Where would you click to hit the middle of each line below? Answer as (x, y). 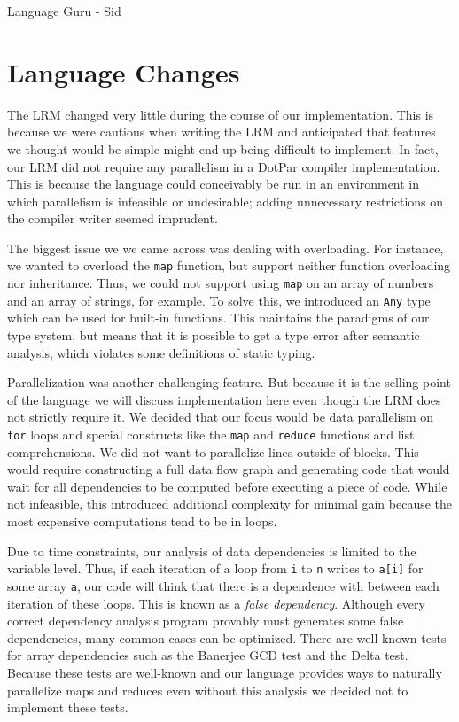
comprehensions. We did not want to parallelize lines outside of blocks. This (213, 451)
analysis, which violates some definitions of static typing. (161, 352)
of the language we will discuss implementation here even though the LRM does (224, 399)
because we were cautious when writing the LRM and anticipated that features (222, 132)
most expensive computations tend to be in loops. (142, 521)
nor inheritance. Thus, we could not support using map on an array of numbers (221, 283)
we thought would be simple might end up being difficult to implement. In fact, (223, 148)
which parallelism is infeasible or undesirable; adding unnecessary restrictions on (226, 201)
